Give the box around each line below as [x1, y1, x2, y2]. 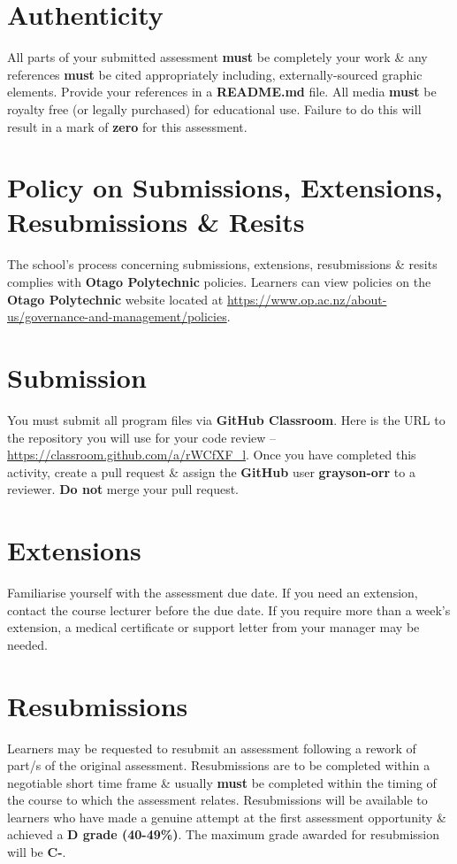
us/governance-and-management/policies [7, 307, 227, 326]
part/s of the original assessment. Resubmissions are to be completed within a [7, 756, 430, 775]
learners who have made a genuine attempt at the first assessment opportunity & [7, 807, 446, 826]
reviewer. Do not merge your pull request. [7, 480, 240, 498]
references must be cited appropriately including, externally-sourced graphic [7, 65, 423, 83]
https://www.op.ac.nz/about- [226, 289, 387, 308]
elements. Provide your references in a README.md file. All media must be [7, 82, 437, 101]
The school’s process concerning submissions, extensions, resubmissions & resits [7, 255, 438, 274]
